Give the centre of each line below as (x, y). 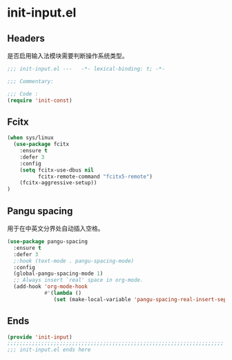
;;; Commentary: (30, 81)
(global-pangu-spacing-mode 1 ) (58, 274)
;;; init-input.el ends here (49, 350)
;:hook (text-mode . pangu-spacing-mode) (74, 261)
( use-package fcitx (41, 144)
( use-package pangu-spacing (48, 242)
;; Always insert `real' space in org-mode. (78, 280)
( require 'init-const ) (40, 100)
